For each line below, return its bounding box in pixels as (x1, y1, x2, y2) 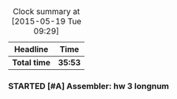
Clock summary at (13, 6, 80, 16)
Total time (12, 57, 51, 68)
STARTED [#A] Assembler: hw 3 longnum (8, 80, 169, 91)
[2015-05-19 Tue (11, 16, 82, 27)
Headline (14, 44, 49, 54)
